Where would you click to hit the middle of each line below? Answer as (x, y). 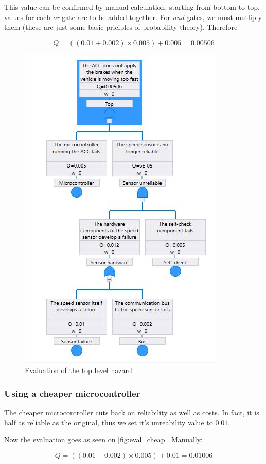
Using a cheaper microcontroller (72, 393)
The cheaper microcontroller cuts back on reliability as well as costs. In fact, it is (132, 412)
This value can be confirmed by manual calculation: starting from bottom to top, (132, 7)
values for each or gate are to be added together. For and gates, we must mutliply (133, 17)
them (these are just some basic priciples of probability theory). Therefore (121, 27)
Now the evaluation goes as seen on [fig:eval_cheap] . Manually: (104, 440)
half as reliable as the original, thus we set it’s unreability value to (109, 422)
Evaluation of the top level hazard (78, 370)
